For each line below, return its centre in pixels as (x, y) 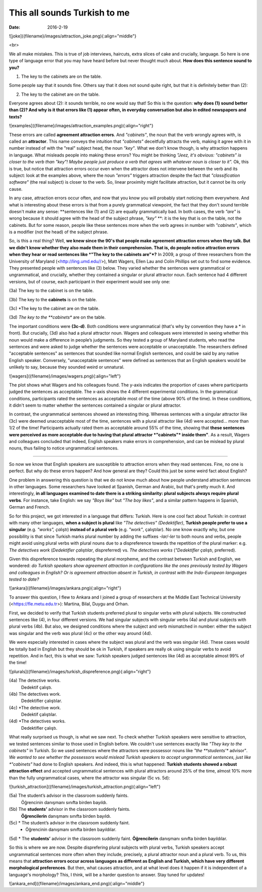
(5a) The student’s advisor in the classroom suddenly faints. (69, 796)
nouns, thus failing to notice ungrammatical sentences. (64, 448)
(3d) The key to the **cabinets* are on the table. (57, 317)
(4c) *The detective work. (35, 707)
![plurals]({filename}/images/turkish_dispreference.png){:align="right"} (80, 671)
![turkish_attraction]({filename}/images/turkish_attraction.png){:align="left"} (85, 787)
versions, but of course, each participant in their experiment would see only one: (90, 281)
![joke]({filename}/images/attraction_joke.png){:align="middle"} (73, 36)
